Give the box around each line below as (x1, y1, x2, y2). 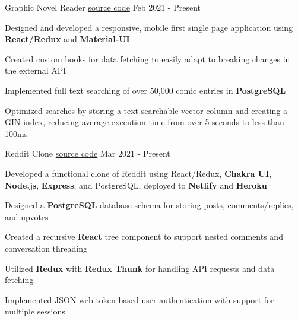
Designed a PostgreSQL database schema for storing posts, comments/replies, (5, 199, 294, 211)
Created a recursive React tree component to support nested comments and (5, 230, 283, 243)
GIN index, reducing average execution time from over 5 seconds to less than (5, 116, 284, 128)
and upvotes (5, 210, 49, 223)
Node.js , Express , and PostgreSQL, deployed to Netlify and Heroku (5, 179, 267, 191)
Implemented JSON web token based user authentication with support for (5, 293, 274, 306)
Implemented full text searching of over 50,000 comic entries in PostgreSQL (5, 84, 286, 96)
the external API (5, 64, 66, 77)
